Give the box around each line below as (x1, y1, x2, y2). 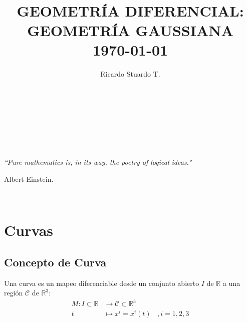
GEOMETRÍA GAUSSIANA (27, 20, 233, 40)
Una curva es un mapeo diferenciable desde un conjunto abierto (4, 277, 199, 288)
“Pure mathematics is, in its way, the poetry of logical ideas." (4, 157, 192, 167)
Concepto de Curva (4, 254, 107, 269)
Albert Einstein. (4, 173, 54, 184)
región (4, 287, 23, 298)
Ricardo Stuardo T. (100, 68, 160, 79)
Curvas (4, 220, 54, 240)
